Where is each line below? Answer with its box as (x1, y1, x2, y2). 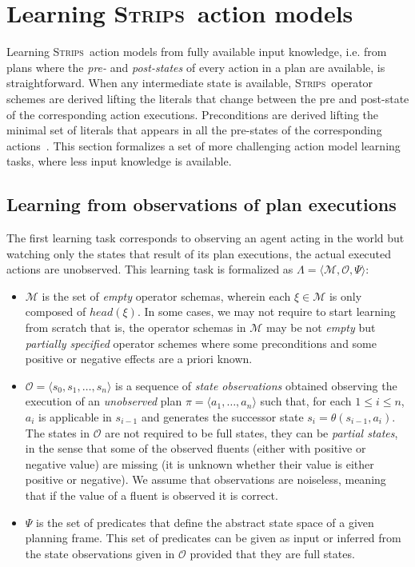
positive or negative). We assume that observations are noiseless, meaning (25, 471, 386, 488)
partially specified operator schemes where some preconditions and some (25, 334, 377, 351)
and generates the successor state (141, 409, 304, 425)
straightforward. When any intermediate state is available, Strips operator (6, 74, 373, 91)
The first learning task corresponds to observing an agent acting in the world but (6, 230, 405, 246)
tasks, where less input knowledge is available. (6, 153, 232, 170)
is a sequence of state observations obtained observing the (115, 377, 397, 393)
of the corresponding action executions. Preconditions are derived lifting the (6, 106, 378, 122)
